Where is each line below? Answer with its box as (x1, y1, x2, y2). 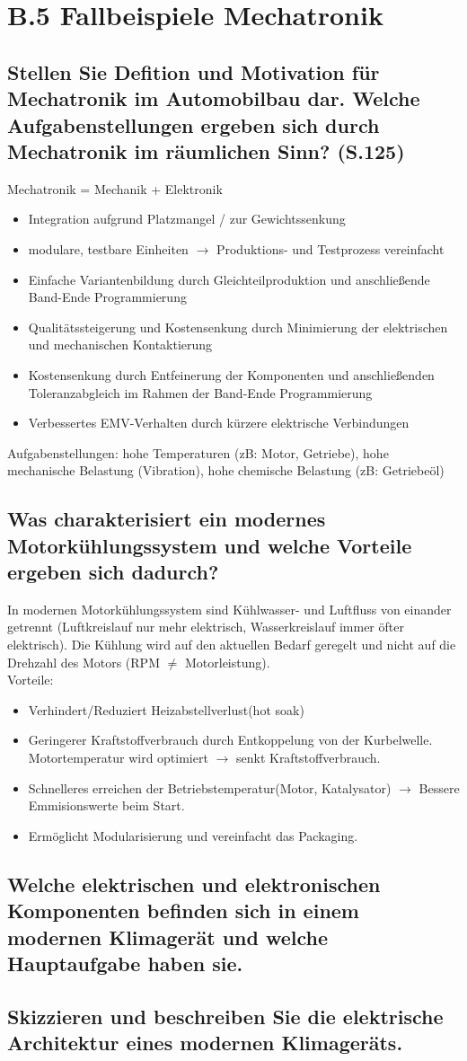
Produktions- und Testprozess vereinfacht (216, 239, 445, 258)
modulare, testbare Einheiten (28, 239, 189, 258)
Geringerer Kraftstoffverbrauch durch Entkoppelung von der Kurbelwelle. (28, 730, 433, 749)
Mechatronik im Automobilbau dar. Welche (7, 84, 420, 112)
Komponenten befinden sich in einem (7, 897, 359, 924)
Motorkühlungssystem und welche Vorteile (7, 531, 412, 559)
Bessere (419, 778, 460, 797)
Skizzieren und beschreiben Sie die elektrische (7, 1002, 444, 1030)
